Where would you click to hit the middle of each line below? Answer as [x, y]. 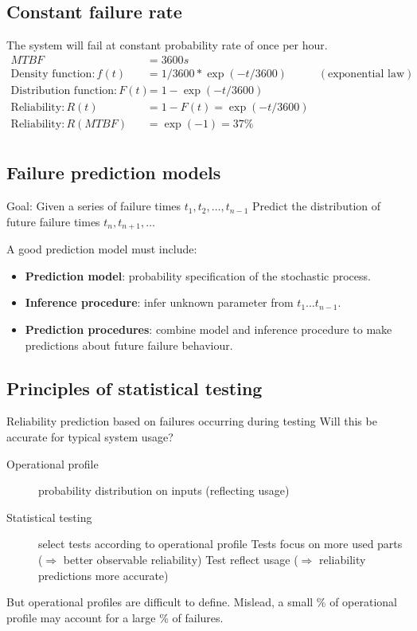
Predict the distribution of [317, 206]
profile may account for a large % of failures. [115, 617]
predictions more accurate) [103, 575]
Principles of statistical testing [134, 388]
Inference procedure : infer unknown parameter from [159, 302]
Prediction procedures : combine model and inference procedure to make [208, 329]
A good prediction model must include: [102, 249]
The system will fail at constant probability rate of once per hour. [167, 45]
